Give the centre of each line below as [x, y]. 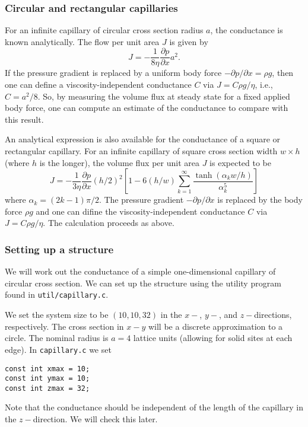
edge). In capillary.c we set [58, 349]
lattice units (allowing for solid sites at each [213, 338]
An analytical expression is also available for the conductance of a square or [143, 139]
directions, [273, 315]
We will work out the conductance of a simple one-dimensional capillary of [140, 271]
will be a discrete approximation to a [215, 326]
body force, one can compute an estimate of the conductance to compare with [147, 108]
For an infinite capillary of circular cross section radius [104, 30]
